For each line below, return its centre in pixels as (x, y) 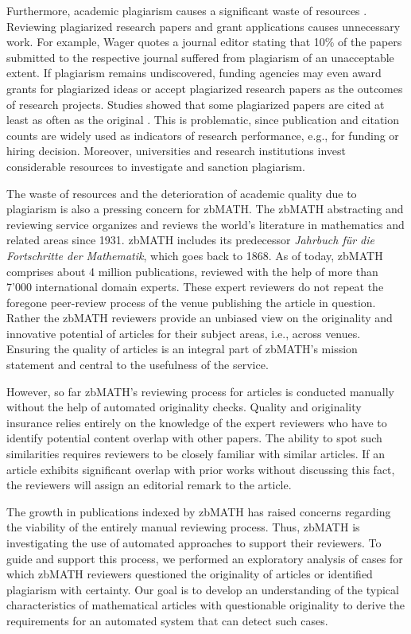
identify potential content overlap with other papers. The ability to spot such (194, 438)
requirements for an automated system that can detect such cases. (167, 620)
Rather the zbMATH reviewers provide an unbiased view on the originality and (200, 318)
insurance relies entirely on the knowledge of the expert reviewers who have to (197, 422)
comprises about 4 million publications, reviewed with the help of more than (192, 271)
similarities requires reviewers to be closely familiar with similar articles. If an (196, 454)
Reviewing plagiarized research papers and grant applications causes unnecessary (204, 26)
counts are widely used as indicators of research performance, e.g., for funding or (203, 135)
